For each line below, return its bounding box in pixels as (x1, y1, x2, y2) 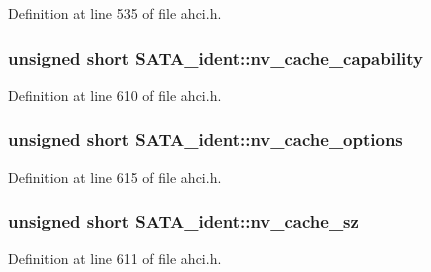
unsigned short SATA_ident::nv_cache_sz (8, 209, 359, 234)
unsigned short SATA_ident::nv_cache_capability (8, 45, 424, 70)
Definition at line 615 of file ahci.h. (8, 166, 222, 187)
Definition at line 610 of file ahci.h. (8, 84, 222, 105)
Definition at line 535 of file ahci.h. (8, 3, 222, 23)
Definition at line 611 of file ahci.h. (8, 248, 222, 269)
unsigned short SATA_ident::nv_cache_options (8, 127, 403, 152)
